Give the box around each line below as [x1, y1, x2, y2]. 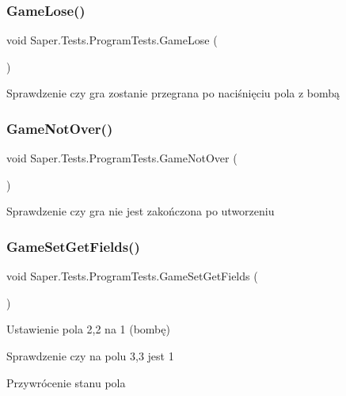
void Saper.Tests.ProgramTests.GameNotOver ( [6, 150, 238, 166]
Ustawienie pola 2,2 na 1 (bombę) [6, 321, 170, 337]
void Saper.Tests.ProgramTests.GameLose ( [6, 32, 218, 48]
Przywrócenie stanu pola [6, 374, 126, 390]
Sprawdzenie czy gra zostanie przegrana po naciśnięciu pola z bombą [6, 85, 340, 101]
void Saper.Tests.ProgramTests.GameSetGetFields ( [6, 268, 258, 284]
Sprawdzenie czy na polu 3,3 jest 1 [6, 348, 174, 364]
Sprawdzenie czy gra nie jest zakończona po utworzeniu [6, 203, 275, 219]
